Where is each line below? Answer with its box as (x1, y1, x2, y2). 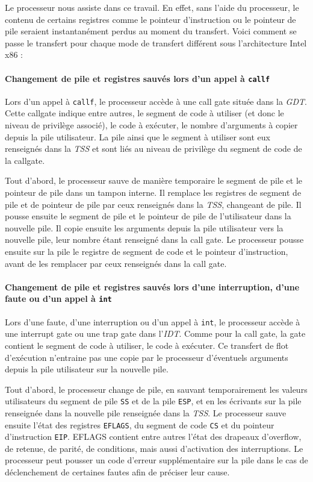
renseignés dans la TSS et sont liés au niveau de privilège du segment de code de (5, 142, 302, 155)
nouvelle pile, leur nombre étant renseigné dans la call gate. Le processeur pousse (5, 233, 304, 246)
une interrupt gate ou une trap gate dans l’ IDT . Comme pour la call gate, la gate (5, 327, 306, 340)
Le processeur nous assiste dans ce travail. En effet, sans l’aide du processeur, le (5, 1, 299, 13)
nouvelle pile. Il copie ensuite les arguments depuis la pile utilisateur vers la (5, 221, 284, 234)
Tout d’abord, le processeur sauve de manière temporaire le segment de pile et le (5, 174, 302, 187)
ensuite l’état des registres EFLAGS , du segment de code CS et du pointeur (5, 418, 274, 431)
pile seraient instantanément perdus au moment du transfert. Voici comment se (5, 25, 297, 37)
